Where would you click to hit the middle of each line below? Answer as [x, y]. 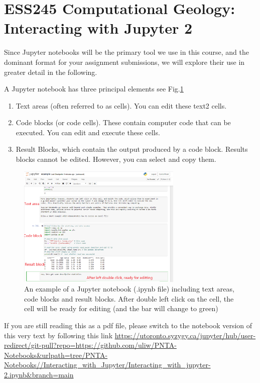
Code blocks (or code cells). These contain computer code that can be [123, 122]
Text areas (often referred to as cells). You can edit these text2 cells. [121, 105]
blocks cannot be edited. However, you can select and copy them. [116, 159]
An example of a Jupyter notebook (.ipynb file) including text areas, [129, 289]
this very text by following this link [58, 335]
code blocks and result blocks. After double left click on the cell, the [129, 298]
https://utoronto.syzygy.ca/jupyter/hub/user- [185, 335]
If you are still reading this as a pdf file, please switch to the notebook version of [128, 325]
